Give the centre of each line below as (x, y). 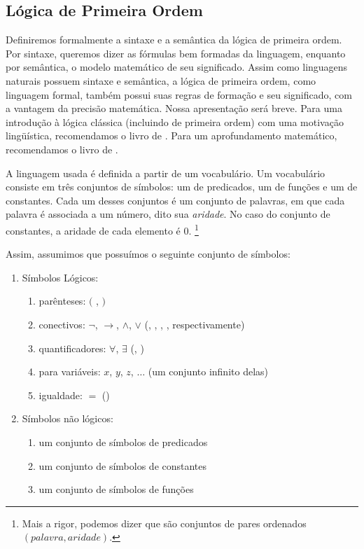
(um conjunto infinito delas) (208, 371)
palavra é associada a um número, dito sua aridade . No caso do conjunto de (168, 214)
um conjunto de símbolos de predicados (123, 442)
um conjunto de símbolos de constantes (123, 465)
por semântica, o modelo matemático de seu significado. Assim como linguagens (177, 67)
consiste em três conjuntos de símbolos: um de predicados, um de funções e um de (182, 187)
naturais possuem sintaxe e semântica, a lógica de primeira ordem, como (161, 80)
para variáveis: (70, 371)
